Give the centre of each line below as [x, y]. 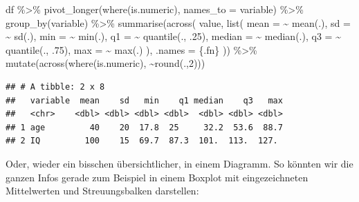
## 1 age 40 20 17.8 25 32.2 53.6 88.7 [144, 127]
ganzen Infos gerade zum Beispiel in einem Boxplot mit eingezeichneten [157, 177]
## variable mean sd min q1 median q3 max [144, 100]
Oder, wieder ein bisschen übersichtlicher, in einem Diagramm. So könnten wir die [179, 163]
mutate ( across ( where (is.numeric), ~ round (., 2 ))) [105, 63]
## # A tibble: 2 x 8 [55, 87]
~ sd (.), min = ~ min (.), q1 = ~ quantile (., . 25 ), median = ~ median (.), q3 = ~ [173, 36]
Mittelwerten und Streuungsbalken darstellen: [102, 191]
